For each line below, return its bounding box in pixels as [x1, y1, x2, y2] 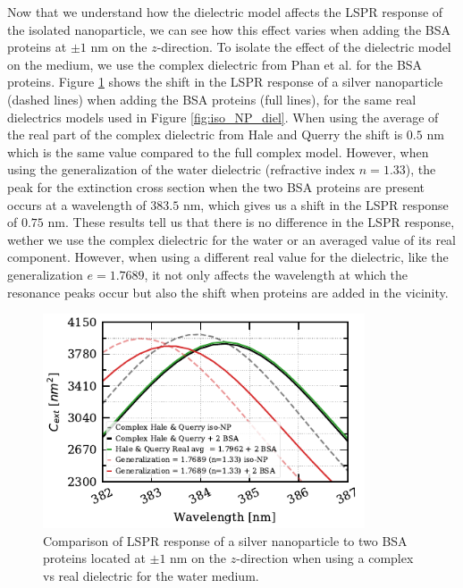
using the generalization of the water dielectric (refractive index [7, 160, 356, 179]
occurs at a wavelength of [7, 195, 147, 214]
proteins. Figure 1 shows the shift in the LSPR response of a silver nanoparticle [7, 72, 443, 91]
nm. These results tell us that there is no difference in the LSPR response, [47, 213, 455, 231]
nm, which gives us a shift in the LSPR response [182, 195, 449, 214]
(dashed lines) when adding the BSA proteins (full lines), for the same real [7, 89, 417, 108]
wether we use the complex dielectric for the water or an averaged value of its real [7, 230, 457, 248]
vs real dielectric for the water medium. [43, 566, 259, 584]
